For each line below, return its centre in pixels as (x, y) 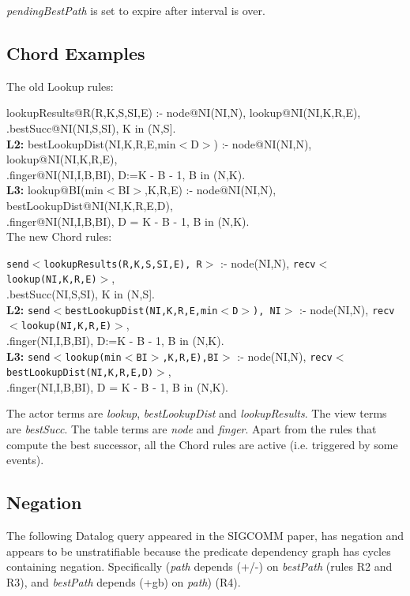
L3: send (28, 356)
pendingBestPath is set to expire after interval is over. (136, 10)
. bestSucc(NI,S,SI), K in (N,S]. (81, 294)
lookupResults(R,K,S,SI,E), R (123, 264)
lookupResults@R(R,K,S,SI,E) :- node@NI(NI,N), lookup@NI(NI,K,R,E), (184, 112)
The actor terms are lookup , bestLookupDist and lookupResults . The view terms (197, 413)
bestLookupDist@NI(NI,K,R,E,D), (90, 205)
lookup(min (93, 357)
